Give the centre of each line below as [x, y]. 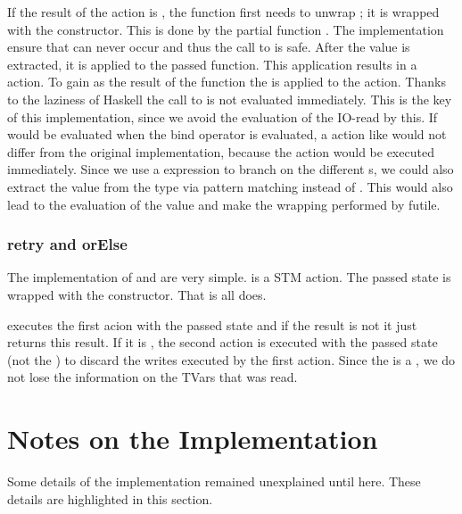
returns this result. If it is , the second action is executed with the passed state [223, 342]
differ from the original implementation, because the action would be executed [221, 151]
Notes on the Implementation [193, 439]
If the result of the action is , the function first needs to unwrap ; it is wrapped [223, 12]
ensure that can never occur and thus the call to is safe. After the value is [209, 47]
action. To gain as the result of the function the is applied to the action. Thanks [227, 82]
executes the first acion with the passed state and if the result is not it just [212, 324]
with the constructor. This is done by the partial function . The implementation [226, 29]
